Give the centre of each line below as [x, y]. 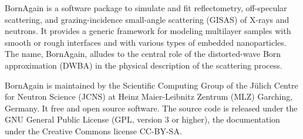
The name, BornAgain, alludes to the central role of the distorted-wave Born [143, 54]
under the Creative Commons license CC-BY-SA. [93, 130]
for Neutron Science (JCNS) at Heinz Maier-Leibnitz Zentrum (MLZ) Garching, [149, 96]
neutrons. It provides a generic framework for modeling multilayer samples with [148, 31]
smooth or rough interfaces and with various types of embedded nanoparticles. [146, 42]
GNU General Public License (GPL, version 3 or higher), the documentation [142, 119]
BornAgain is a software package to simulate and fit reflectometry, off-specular [146, 8]
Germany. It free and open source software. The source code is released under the [151, 108]
